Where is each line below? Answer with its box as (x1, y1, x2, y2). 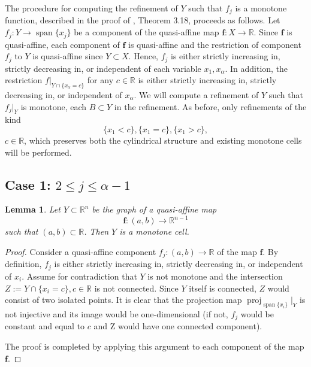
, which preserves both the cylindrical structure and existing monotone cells (24, 134, 302, 146)
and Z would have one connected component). (93, 320, 262, 332)
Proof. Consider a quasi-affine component (5, 245, 156, 257)
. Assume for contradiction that (22, 269, 137, 282)
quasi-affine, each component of (5, 38, 120, 50)
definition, (5, 257, 42, 270)
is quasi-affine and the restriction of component (128, 38, 301, 50)
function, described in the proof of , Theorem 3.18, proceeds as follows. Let (5, 14, 280, 26)
